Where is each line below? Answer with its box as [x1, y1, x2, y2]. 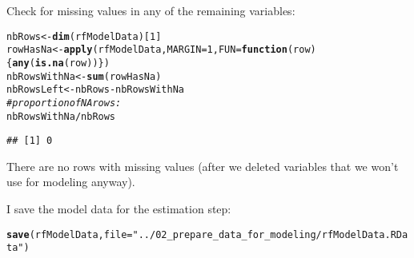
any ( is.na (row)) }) [12, 57, 110, 69]
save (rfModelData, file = [6, 228, 133, 240]
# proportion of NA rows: [6, 97, 122, 109]
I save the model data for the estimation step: [6, 200, 231, 217]
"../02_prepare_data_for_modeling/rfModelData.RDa [132, 228, 408, 240]
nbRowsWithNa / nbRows [6, 110, 116, 122]
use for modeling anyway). [6, 173, 135, 190]
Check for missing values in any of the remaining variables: [6, 2, 295, 18]
